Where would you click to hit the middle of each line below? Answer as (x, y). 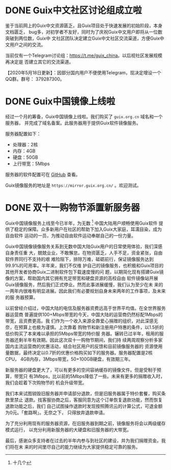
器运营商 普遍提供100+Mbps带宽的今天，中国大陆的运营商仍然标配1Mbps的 (84, 315)
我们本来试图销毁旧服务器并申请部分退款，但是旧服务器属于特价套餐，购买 (83, 394)
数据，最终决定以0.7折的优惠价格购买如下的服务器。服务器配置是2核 (81, 353)
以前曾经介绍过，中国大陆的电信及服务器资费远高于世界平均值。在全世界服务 (85, 308)
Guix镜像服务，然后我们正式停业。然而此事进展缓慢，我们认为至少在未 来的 (84, 285)
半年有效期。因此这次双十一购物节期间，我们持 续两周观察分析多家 (93, 340)
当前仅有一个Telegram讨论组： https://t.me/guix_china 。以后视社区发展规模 (84, 55)
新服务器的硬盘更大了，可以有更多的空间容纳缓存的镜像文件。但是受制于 (81, 370)
